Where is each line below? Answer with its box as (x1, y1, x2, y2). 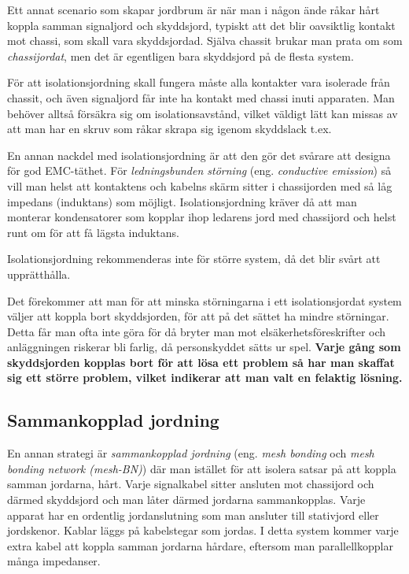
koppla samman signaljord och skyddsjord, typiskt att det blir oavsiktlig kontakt (7, 17, 396, 33)
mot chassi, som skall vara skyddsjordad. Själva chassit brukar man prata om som (7, 32, 403, 49)
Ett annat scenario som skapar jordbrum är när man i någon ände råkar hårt (7, 2, 380, 17)
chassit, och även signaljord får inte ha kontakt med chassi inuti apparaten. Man (7, 89, 395, 106)
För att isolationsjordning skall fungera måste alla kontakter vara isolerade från (7, 74, 390, 91)
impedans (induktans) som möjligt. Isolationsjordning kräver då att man (7, 193, 357, 209)
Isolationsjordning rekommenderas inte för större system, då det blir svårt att (7, 250, 381, 267)
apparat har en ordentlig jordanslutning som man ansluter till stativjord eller (7, 506, 379, 523)
